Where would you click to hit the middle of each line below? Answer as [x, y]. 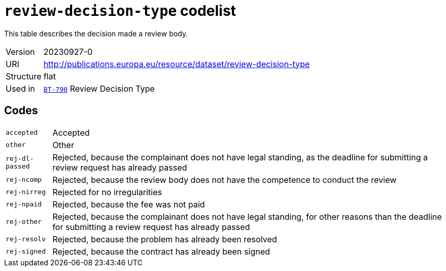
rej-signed [26, 252]
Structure [24, 76]
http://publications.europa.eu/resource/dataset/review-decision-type [176, 64]
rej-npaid [24, 204]
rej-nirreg [26, 192]
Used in [20, 88]
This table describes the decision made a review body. [96, 33]
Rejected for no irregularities [107, 192]
